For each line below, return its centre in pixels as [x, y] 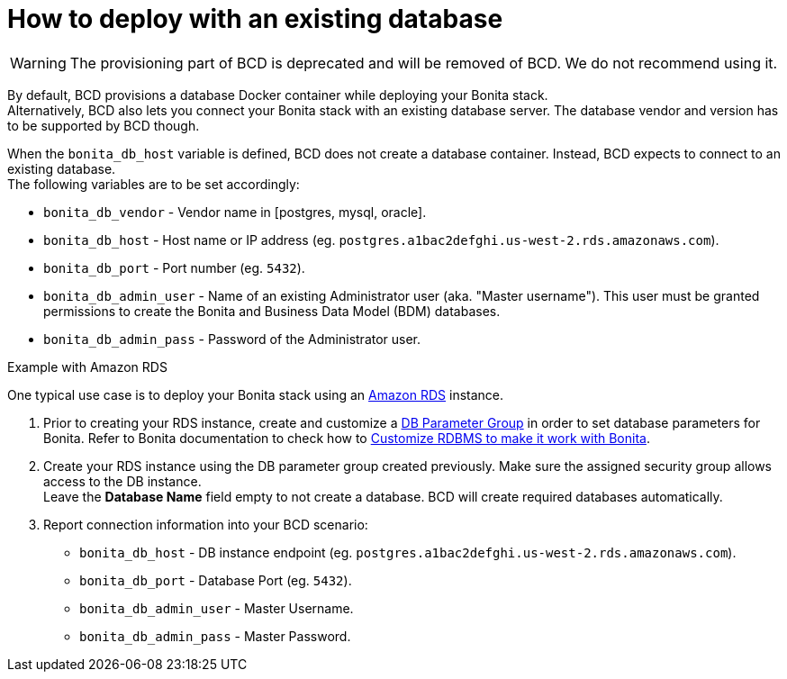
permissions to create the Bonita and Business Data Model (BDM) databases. [272, 311]
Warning [38, 63]
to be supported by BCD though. [104, 125]
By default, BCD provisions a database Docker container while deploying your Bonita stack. [278, 95]
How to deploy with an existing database [255, 19]
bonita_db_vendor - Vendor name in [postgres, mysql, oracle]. [235, 212]
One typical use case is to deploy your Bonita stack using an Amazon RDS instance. [256, 394]
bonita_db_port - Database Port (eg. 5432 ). [216, 580]
